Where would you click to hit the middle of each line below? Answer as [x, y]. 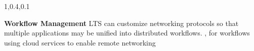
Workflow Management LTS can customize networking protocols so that [121, 23]
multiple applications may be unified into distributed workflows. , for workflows [127, 33]
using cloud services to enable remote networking [80, 42]
